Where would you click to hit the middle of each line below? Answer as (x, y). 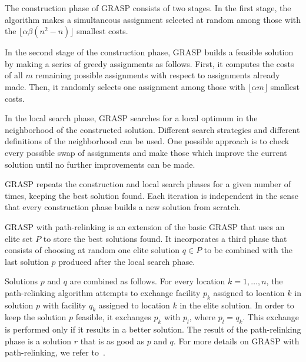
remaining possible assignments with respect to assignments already (158, 75)
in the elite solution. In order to (237, 305)
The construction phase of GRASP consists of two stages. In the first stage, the (148, 8)
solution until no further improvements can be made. (100, 164)
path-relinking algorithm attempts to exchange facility (103, 292)
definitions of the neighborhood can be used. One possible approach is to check (147, 141)
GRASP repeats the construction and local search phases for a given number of (148, 184)
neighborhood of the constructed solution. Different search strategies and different (152, 129)
